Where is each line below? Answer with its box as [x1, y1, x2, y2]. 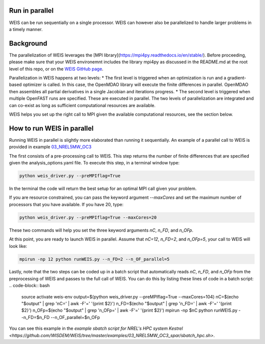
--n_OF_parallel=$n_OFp [51, 314, 100, 320]
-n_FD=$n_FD [21, 314, 50, 320]
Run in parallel [9, 6, 54, 15]
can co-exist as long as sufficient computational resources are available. [9, 102, 156, 108]
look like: [9, 243, 27, 249]
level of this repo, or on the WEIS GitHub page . [9, 66, 104, 72]
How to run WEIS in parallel [9, 124, 94, 132]
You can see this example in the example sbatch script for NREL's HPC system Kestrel [9, 325, 183, 331]
